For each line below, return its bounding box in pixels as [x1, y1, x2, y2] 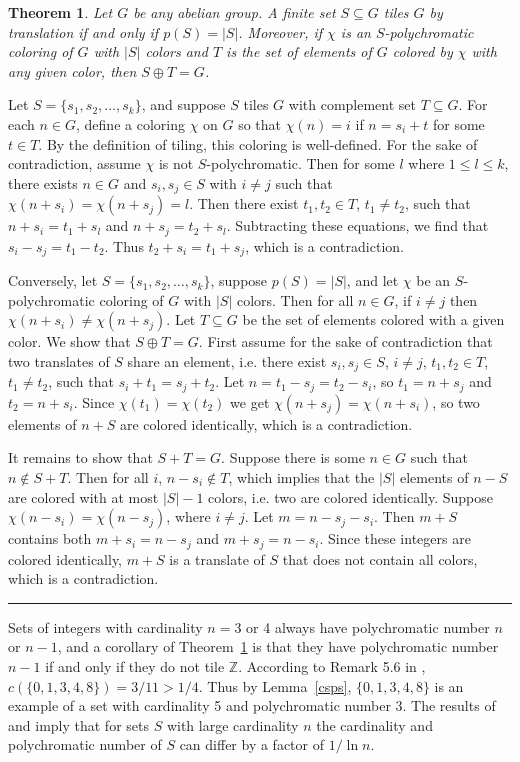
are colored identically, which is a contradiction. [119, 413, 413, 434]
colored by [392, 41, 453, 62]
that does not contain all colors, [282, 548, 478, 569]
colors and [145, 41, 208, 62]
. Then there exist [189, 193, 299, 214]
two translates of [8, 350, 110, 371]
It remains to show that [8, 447, 153, 468]
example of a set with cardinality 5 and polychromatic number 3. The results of [8, 695, 496, 716]
